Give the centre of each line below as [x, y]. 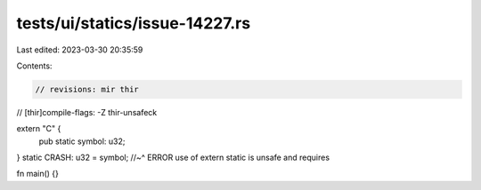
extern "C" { [39, 129]
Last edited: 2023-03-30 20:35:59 [80, 50]
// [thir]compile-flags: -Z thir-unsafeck [87, 112]
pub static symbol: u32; [82, 141]
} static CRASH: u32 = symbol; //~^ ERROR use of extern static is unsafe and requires [173, 158]
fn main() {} [38, 174]
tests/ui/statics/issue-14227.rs [134, 23]
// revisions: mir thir [87, 89]
